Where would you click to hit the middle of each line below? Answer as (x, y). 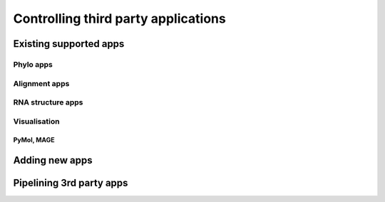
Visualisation (36, 121)
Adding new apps (53, 160)
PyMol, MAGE (34, 140)
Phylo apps (33, 64)
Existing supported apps (69, 44)
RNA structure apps (48, 102)
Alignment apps (41, 83)
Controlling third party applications (119, 18)
